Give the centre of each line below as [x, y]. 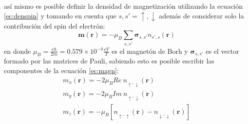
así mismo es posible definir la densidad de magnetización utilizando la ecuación [124, 6]
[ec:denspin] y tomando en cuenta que [60, 15]
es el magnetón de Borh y [150, 51]
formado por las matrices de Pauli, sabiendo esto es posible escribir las [109, 61]
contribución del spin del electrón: [55, 25]
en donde [18, 51]
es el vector [222, 51]
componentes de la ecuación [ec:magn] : [61, 70]
